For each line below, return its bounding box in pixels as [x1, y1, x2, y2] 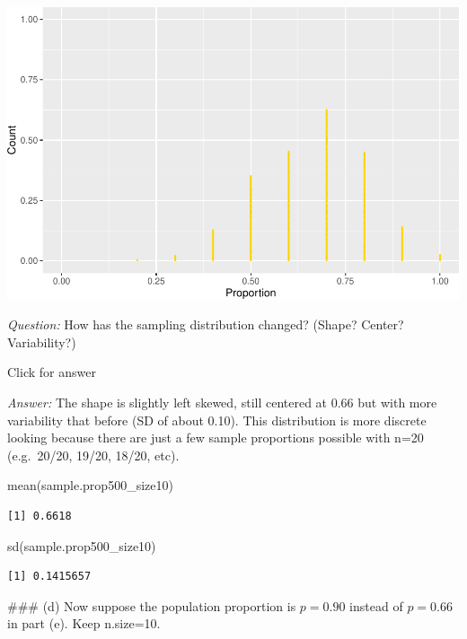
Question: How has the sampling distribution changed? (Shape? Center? [7, 315, 404, 334]
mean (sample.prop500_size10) [7, 476, 173, 495]
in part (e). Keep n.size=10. [7, 614, 161, 633]
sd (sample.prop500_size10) [7, 536, 156, 555]
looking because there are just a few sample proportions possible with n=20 [7, 428, 424, 447]
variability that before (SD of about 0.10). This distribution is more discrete [7, 410, 427, 429]
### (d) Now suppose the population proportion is [7, 596, 296, 615]
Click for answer [7, 363, 96, 381]
